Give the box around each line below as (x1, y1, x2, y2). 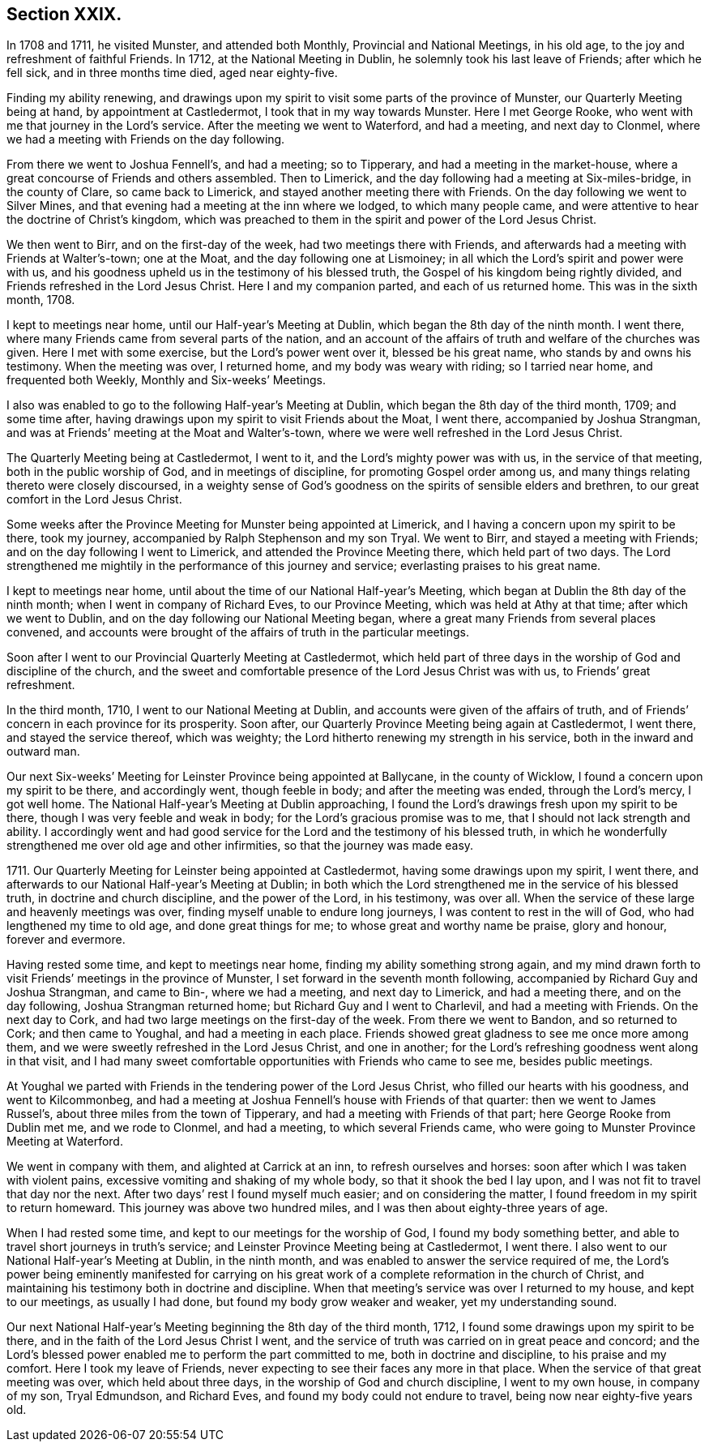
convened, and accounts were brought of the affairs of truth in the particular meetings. (6, 625, 469, 640)
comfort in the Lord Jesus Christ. (6, 492, 182, 507)
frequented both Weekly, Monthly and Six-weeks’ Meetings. (6, 373, 326, 388)
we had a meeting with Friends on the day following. (6, 132, 285, 147)
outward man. (6, 744, 80, 759)
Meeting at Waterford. (6, 1134, 123, 1149)
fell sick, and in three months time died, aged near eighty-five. (6, 66, 338, 80)
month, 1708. (6, 293, 75, 307)
